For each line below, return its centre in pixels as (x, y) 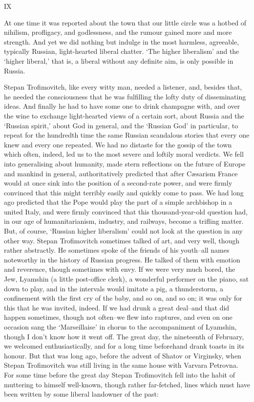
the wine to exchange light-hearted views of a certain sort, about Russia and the (124, 115)
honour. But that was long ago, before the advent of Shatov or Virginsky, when (123, 355)
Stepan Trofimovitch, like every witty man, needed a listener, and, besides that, (123, 87)
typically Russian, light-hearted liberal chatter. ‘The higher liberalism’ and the (122, 51)
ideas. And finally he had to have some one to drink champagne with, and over (122, 106)
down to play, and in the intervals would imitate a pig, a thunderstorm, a (114, 288)
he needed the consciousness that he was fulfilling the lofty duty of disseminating (125, 96)
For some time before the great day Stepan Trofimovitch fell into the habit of (119, 374)
